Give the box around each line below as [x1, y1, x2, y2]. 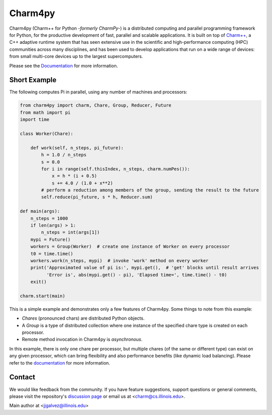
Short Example [9, 76, 57, 84]
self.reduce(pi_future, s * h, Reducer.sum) [41, 194, 153, 200]
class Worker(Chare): [20, 131, 74, 136]
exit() [30, 279, 47, 285]
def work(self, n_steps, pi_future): [30, 145, 124, 151]
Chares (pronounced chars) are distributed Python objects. [22, 315, 145, 321]
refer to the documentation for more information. [9, 360, 110, 366]
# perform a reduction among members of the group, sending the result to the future [41, 187, 259, 193]
